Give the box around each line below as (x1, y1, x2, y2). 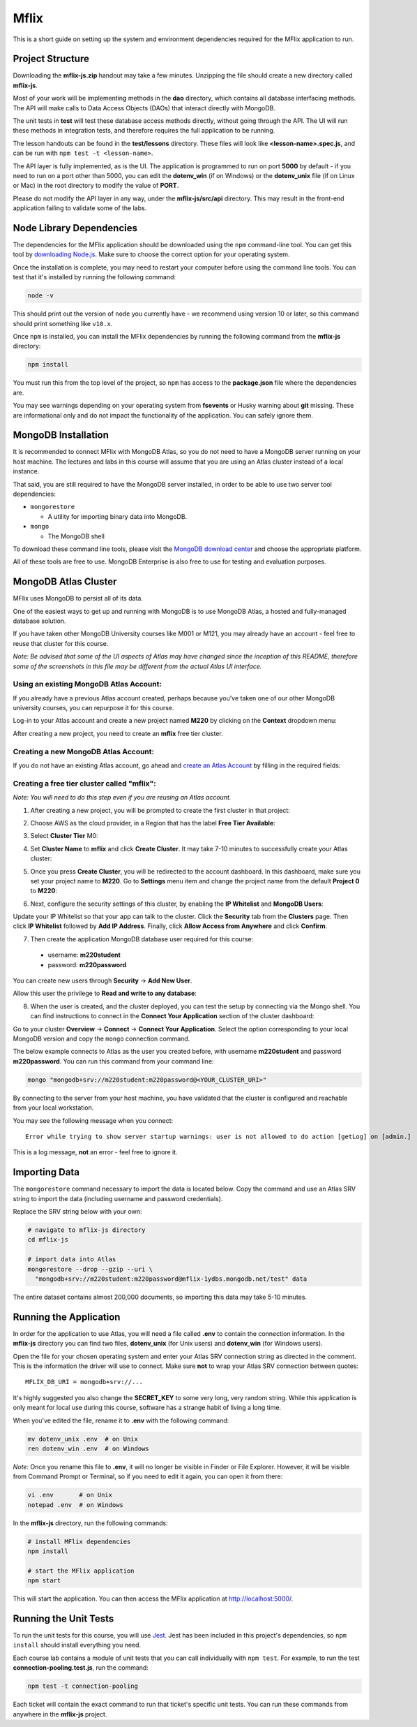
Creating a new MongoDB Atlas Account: (13, 747, 155, 756)
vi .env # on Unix (27, 1491, 113, 1499)
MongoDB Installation (13, 429, 109, 441)
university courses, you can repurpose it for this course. (13, 704, 174, 712)
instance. (13, 467, 40, 476)
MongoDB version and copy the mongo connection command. (13, 1034, 190, 1043)
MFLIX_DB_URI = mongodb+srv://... (25, 1378, 143, 1386)
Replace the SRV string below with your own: (13, 1207, 142, 1215)
